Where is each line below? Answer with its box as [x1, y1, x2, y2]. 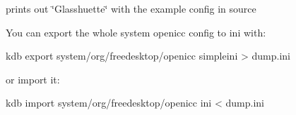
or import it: [6, 72, 60, 86]
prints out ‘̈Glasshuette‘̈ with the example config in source [6, 1, 256, 15]
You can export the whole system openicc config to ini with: [6, 25, 266, 39]
